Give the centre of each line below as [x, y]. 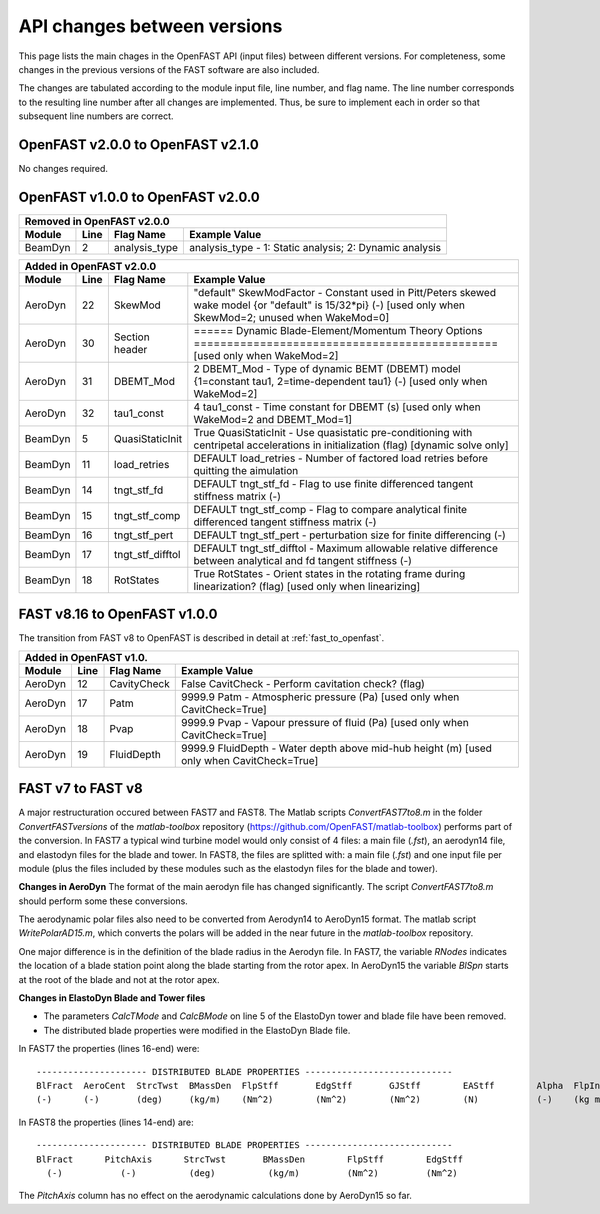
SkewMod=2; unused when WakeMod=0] [291, 317]
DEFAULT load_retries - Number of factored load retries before [341, 458]
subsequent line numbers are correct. [96, 116]
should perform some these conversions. [103, 901]
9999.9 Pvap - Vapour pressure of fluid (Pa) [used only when [324, 722]
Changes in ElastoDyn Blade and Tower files [112, 998]
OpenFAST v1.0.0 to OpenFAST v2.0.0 [139, 196]
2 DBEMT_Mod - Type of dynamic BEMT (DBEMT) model [327, 368]
